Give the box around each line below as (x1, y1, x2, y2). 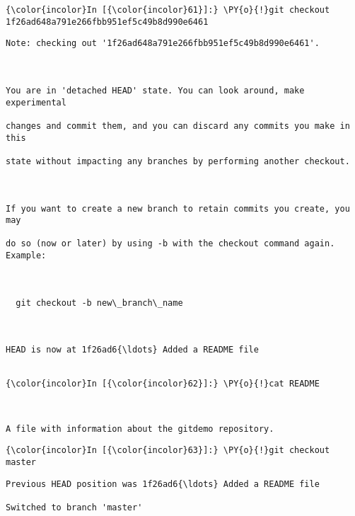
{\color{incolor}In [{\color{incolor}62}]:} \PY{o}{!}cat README (6, 378, 320, 389)
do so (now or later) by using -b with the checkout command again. (6, 239, 335, 249)
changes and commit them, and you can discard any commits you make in (6, 120, 350, 131)
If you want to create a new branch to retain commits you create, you (6, 203, 350, 214)
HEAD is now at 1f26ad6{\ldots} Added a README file (6, 345, 259, 355)
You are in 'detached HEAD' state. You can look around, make (6, 85, 305, 96)
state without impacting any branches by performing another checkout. (6, 156, 350, 166)
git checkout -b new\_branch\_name (16, 297, 183, 308)
